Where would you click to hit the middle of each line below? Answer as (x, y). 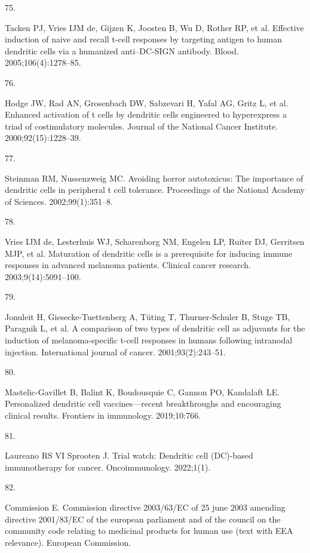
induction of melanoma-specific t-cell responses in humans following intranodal (149, 340)
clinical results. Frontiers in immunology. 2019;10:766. (103, 415)
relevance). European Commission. (68, 542)
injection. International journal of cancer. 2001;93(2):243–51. (116, 351)
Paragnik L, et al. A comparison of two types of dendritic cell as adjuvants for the (155, 328)
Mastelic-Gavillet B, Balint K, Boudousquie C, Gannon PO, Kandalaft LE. (142, 391)
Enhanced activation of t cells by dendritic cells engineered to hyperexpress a (146, 114)
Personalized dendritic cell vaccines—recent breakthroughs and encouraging (143, 403)
